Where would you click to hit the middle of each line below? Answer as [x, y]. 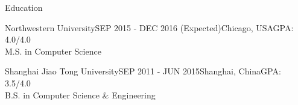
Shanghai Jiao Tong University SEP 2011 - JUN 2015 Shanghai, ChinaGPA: [143, 71]
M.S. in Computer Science [53, 51]
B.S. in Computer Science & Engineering [80, 94]
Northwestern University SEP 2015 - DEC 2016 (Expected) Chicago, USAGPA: [149, 27]
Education [24, 7]
